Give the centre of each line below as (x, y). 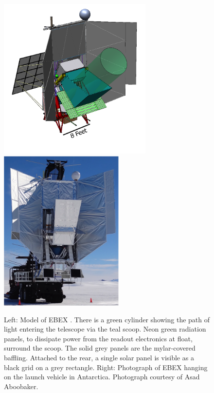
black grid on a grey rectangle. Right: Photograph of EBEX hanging (106, 367)
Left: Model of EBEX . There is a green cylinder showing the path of (107, 319)
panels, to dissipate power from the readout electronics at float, (98, 338)
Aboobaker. (21, 386)
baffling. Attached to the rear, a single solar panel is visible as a (99, 357)
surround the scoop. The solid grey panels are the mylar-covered (100, 348)
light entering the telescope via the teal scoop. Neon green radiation (105, 329)
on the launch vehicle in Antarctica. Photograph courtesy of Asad (102, 377)
